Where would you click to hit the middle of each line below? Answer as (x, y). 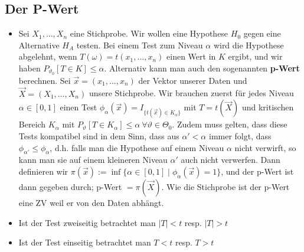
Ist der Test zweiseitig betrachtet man (87, 222)
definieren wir (43, 171)
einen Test (79, 107)
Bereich (32, 124)
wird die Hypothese (249, 45)
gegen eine (262, 33)
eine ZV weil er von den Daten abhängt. (91, 203)
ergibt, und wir (255, 56)
